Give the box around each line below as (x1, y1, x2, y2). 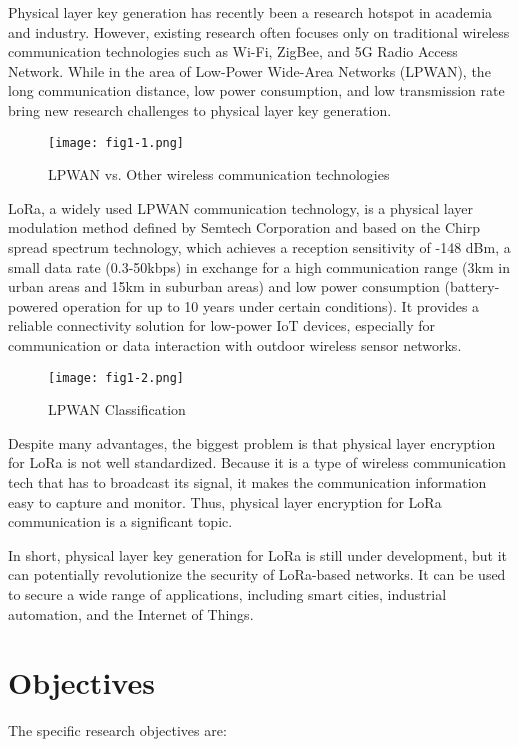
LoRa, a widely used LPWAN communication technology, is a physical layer (8, 197, 473, 218)
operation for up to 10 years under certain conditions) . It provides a (62, 295, 480, 316)
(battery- (444, 276, 500, 297)
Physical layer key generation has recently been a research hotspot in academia (8, 2, 493, 22)
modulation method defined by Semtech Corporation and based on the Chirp (8, 217, 480, 238)
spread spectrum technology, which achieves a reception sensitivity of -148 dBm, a (8, 237, 511, 257)
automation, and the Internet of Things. (8, 603, 254, 624)
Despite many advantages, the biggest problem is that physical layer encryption (8, 432, 496, 453)
